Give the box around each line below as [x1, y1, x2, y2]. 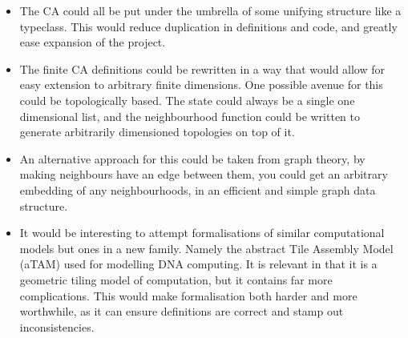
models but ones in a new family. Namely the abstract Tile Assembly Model [19, 239, 394, 256]
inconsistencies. [19, 318, 95, 335]
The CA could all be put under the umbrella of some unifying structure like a [19, 2, 402, 18]
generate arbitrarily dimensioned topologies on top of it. [19, 123, 295, 140]
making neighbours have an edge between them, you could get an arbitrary [19, 166, 388, 183]
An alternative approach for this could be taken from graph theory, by [19, 150, 366, 167]
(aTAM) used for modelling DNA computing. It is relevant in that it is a [19, 256, 378, 272]
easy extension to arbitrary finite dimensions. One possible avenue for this [19, 76, 383, 93]
